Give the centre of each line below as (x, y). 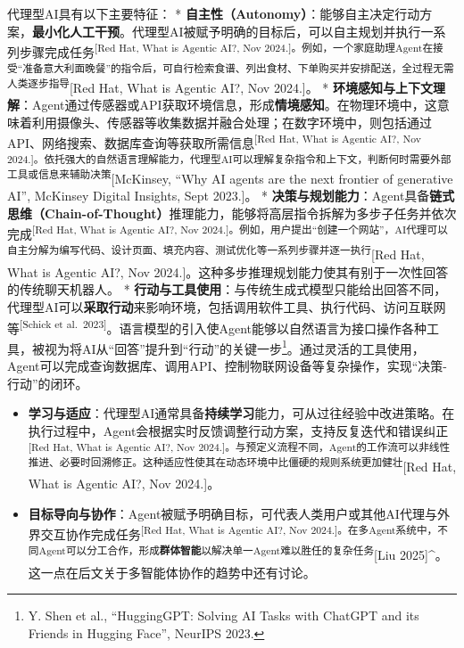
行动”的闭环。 (48, 383)
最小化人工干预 (76, 31)
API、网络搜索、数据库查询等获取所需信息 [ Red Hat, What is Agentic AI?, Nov (214, 141)
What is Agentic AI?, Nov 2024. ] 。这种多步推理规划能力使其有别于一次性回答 (228, 271)
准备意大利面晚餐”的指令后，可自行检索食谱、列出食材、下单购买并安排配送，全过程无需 (238, 68)
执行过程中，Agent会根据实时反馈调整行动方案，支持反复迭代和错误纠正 (238, 430)
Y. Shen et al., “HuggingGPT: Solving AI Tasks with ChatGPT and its (224, 615)
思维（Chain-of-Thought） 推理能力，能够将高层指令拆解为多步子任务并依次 (232, 213)
